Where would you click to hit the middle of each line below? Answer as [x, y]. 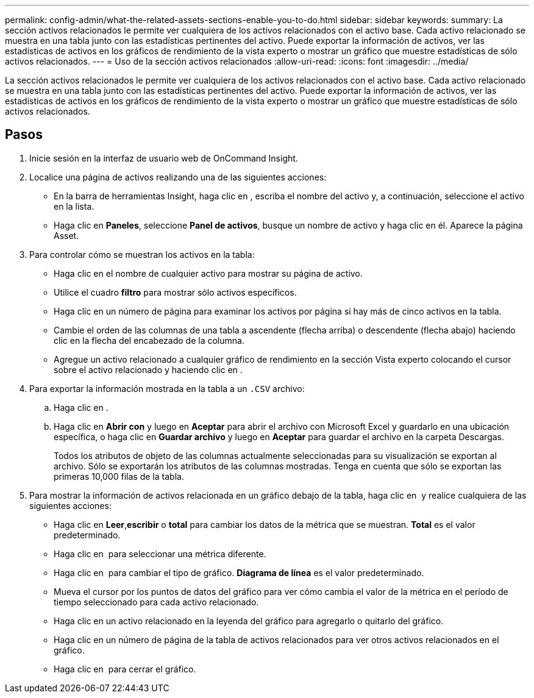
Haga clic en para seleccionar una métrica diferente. [160, 554]
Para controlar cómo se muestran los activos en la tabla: [142, 254]
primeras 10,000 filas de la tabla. [119, 476]
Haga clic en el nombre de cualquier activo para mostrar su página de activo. [208, 273]
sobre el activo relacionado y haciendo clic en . [148, 369]
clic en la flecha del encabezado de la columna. [149, 340]
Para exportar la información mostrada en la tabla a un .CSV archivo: [167, 388]
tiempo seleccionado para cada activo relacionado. [156, 602]
